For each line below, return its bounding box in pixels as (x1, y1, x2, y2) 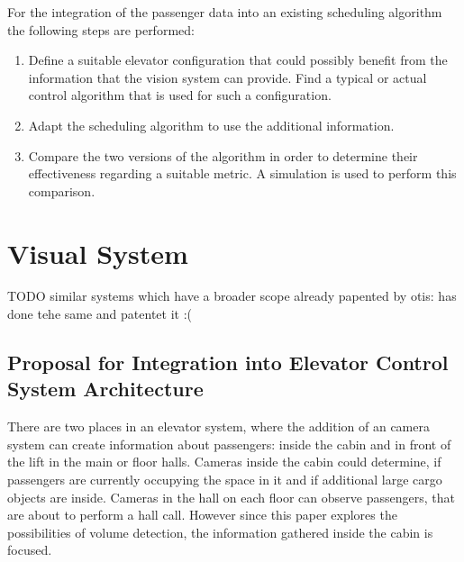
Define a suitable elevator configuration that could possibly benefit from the (28, 50, 448, 69)
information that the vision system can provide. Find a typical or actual (28, 68, 427, 86)
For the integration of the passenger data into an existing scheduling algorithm (7, 3, 442, 21)
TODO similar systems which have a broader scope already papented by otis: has (7, 286, 457, 305)
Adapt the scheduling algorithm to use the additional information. (28, 115, 395, 134)
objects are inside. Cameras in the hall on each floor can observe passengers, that (7, 487, 455, 506)
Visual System (7, 234, 188, 271)
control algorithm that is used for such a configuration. (28, 86, 332, 104)
